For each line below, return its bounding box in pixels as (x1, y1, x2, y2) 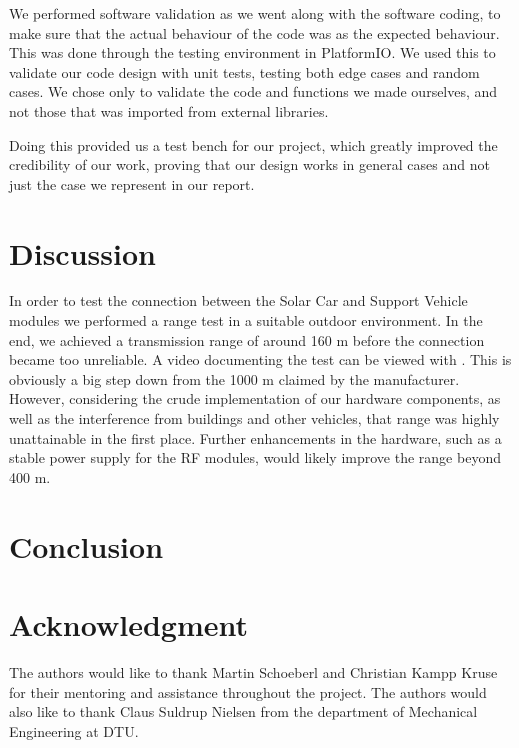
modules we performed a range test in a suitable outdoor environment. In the (9, 310, 483, 331)
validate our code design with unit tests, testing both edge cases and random (9, 61, 480, 82)
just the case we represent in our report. (9, 173, 255, 194)
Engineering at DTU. (9, 720, 139, 741)
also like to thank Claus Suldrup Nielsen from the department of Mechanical (9, 701, 478, 722)
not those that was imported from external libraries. (9, 100, 329, 121)
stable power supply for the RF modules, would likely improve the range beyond (9, 447, 501, 468)
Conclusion (9, 525, 164, 566)
